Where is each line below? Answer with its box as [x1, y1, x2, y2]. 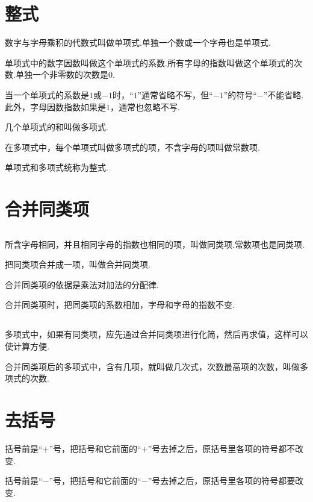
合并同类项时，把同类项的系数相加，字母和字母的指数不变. [5, 298, 235, 311]
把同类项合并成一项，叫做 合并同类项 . [5, 258, 150, 271]
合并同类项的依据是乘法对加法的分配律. [5, 278, 159, 290]
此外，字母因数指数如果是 [5, 100, 106, 113]
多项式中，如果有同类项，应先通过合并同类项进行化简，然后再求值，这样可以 [5, 328, 308, 340]
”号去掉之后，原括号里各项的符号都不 [147, 442, 296, 454]
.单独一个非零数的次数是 [13, 68, 108, 81]
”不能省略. [263, 88, 304, 101]
